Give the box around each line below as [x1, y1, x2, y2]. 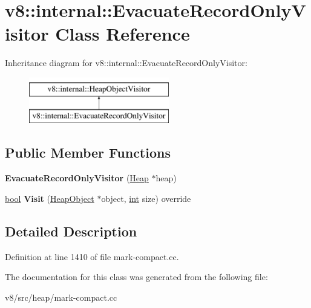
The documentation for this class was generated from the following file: [5, 270, 268, 283]
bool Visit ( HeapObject [5, 192, 94, 204]
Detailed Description [5, 221, 137, 240]
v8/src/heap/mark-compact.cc [5, 290, 117, 303]
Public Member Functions [5, 143, 171, 162]
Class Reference [55, 21, 190, 46]
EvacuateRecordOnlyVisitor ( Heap [5, 172, 149, 184]
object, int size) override [101, 192, 191, 204]
